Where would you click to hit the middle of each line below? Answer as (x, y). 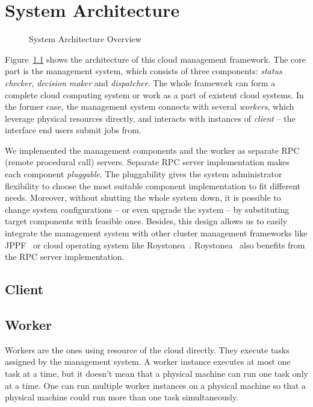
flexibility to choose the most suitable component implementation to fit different (153, 185)
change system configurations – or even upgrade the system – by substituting (147, 209)
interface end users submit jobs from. (73, 130)
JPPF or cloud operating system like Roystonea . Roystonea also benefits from (155, 245)
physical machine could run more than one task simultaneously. (122, 397)
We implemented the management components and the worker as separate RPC (152, 150)
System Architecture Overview (85, 39)
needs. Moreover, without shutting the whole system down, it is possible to (143, 197)
